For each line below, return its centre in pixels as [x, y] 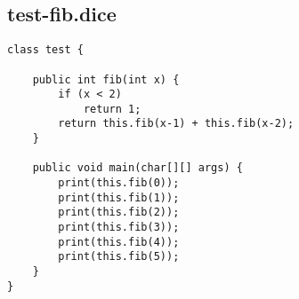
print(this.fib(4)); [119, 242]
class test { [45, 50]
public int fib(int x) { [106, 79]
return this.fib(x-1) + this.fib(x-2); [176, 124]
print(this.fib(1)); [119, 197]
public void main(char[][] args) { [137, 168]
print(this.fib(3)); [119, 228]
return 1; [112, 109]
